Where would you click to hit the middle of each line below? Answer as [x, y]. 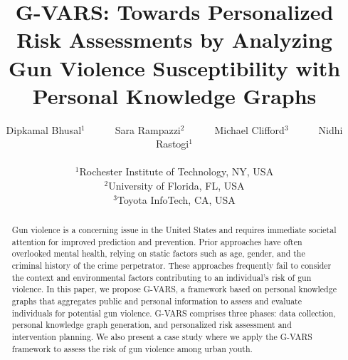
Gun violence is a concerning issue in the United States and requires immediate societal [174, 230]
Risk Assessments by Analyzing [174, 40]
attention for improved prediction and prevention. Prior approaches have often [157, 241]
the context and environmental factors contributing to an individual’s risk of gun [162, 277]
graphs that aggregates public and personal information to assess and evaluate [157, 300]
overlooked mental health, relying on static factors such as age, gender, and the [158, 253]
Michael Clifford [249, 129]
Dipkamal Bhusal [44, 129]
